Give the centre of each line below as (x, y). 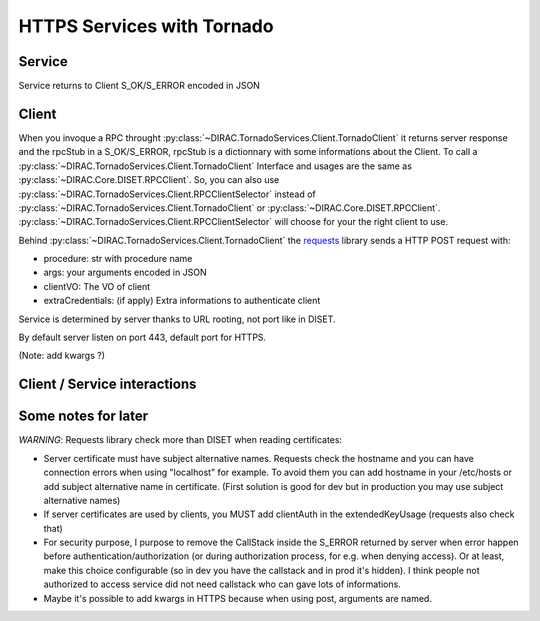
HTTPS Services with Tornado (146, 26)
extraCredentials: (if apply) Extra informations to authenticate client (182, 301)
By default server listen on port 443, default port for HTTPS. (142, 337)
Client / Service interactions (107, 384)
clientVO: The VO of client (97, 286)
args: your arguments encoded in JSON (125, 272)
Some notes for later (83, 416)
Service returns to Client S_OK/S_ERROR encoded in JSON (139, 86)
